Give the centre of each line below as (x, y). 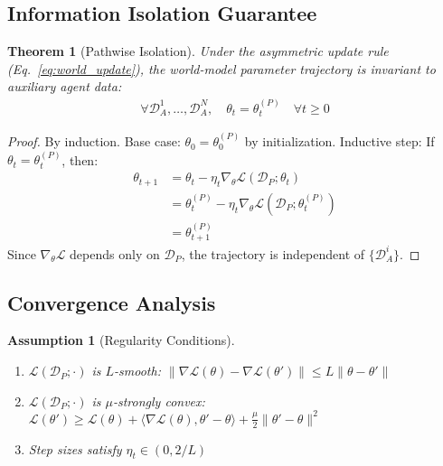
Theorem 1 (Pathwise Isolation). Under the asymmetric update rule (198, 51)
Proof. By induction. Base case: (94, 141)
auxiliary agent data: (65, 86)
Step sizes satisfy (75, 448)
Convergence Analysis (112, 302)
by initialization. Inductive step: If (339, 141)
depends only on (115, 253)
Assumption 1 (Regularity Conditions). (121, 340)
